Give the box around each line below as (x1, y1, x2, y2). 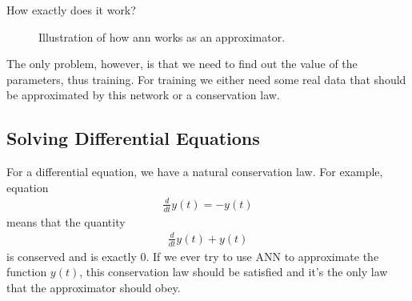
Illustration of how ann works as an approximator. (38, 28, 286, 45)
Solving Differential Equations (6, 126, 260, 150)
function (6, 263, 47, 280)
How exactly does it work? (6, 2, 136, 18)
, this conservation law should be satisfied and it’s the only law (79, 263, 388, 280)
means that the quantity (6, 213, 126, 230)
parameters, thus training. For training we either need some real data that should (6, 70, 406, 87)
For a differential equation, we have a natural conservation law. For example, (6, 163, 383, 180)
